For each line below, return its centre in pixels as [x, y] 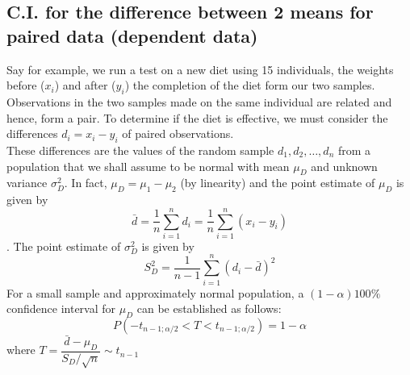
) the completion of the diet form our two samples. [250, 85]
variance [27, 183]
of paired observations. [178, 133]
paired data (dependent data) [132, 35]
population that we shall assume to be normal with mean [148, 166]
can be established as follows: [209, 308]
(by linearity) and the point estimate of [278, 183]
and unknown [344, 166]
